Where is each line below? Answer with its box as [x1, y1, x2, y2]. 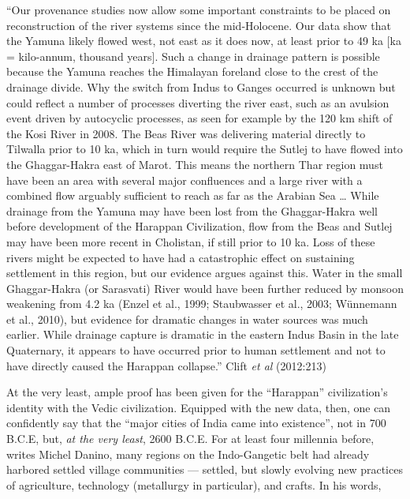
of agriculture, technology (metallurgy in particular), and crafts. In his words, [6, 476, 382, 493]
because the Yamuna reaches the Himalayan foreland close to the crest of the [6, 63, 378, 80]
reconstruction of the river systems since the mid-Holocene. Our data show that [6, 17, 391, 33]
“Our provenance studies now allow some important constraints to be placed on [6, 2, 391, 17]
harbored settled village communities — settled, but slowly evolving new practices [6, 461, 403, 478]
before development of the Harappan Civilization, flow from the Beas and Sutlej [6, 218, 393, 234]
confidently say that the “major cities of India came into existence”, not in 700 [6, 415, 386, 431]
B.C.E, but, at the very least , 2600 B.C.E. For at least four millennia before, [6, 430, 375, 447]
